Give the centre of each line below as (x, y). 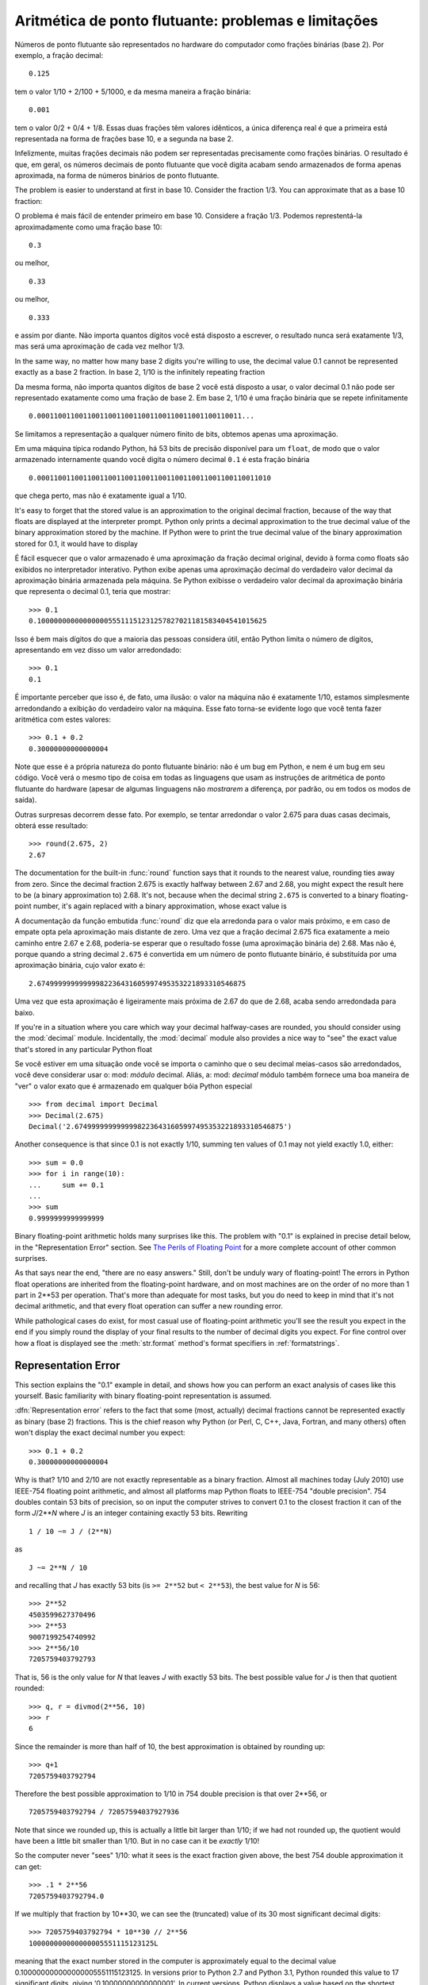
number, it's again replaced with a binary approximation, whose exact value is (160, 906)
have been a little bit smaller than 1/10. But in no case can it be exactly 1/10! (137, 1841)
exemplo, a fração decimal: (59, 55)
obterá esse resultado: (52, 826)
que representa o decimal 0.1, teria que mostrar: (93, 592)
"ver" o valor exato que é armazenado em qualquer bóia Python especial (134, 1086)
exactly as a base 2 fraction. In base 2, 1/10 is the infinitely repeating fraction (140, 372)
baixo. (25, 1012)
